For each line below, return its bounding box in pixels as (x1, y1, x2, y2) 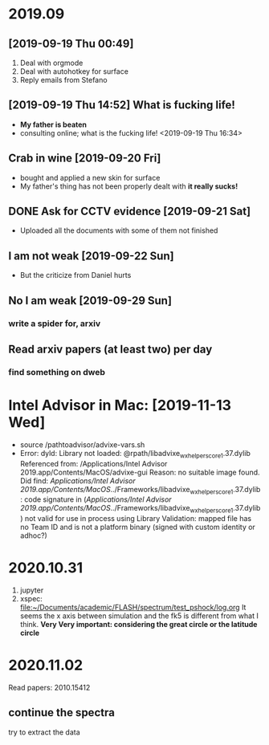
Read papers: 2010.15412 (8, 683, 91, 693)
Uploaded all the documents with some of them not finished (19, 226, 218, 235)
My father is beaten (19, 120, 87, 129)
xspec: (19, 594, 43, 604)
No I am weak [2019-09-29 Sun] (8, 294, 173, 307)
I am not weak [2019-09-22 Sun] (8, 249, 174, 263)
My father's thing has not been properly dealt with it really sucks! (19, 181, 238, 191)
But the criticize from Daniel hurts (19, 271, 132, 280)
